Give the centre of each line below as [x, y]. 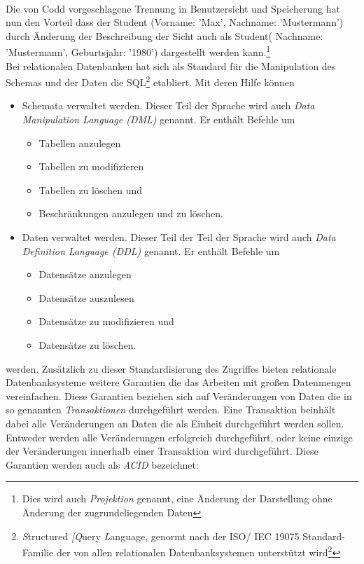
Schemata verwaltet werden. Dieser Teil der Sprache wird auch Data [168, 105]
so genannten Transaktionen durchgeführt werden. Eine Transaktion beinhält [171, 410]
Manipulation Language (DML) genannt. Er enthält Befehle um [159, 119]
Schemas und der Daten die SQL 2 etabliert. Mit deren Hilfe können [150, 81]
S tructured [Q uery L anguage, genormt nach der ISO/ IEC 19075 [161, 536]
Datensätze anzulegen [85, 274]
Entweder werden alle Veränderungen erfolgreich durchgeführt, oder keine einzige [179, 437]
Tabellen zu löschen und [91, 190]
